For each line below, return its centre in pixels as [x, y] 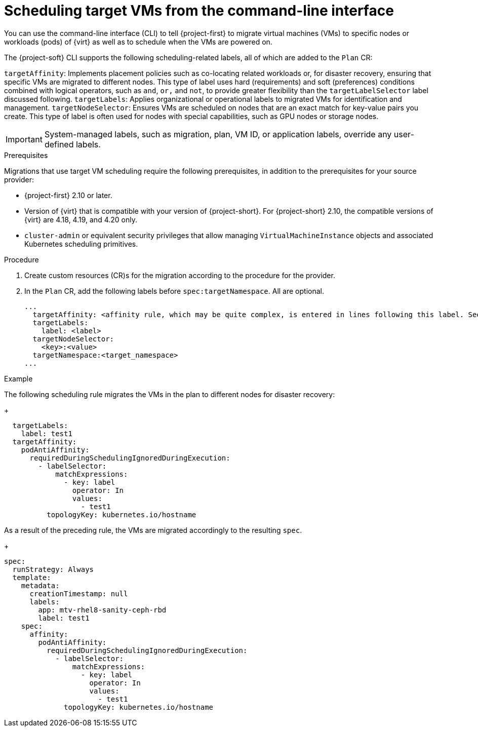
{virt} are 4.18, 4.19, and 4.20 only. [81, 219]
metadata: [40, 585]
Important [24, 139]
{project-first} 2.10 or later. [68, 195]
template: [32, 577]
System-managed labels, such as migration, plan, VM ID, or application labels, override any [218, 134]
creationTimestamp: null [79, 593]
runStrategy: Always [53, 569]
